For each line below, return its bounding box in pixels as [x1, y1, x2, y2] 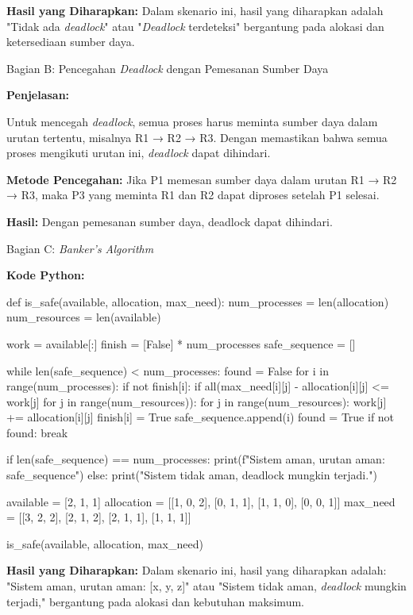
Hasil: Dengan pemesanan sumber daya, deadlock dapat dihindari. [6, 213, 333, 229]
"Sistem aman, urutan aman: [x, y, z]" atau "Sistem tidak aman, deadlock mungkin [6, 578, 407, 594]
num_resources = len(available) [6, 309, 161, 325]
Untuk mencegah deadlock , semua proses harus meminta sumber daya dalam [6, 113, 378, 129]
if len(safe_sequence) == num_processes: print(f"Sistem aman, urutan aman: [6, 451, 385, 467]
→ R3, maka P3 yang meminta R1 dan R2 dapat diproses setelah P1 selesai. [6, 186, 380, 203]
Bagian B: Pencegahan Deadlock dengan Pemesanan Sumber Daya [6, 60, 329, 76]
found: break [6, 424, 68, 440]
